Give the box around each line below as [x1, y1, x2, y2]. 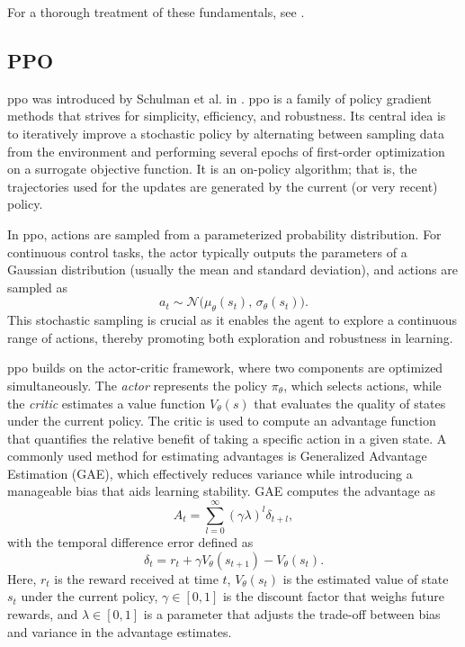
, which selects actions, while [283, 375, 442, 394]
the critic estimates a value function [7, 393, 206, 412]
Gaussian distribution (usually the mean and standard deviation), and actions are [7, 260, 458, 279]
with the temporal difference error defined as [7, 533, 254, 552]
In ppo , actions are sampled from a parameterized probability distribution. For [7, 224, 442, 243]
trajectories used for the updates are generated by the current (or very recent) [7, 176, 438, 195]
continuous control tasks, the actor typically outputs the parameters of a [7, 242, 407, 261]
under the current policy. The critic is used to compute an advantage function [7, 411, 436, 430]
